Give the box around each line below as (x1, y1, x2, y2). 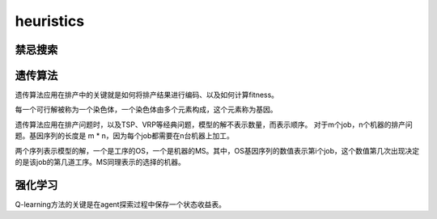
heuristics (15, 12, 85, 30)
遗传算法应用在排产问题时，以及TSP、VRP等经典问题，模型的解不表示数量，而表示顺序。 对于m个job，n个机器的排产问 (15, 120, 413, 129)
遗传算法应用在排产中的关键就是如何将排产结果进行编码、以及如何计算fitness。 (15, 90, 279, 100)
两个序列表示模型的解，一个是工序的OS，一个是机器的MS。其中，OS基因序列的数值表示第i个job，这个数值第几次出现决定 (15, 145, 420, 155)
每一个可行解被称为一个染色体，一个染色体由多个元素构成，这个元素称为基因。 (15, 105, 278, 115)
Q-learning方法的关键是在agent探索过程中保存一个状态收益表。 (15, 199, 227, 209)
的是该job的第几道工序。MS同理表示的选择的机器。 (15, 158, 185, 167)
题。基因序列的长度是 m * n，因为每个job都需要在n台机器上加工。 (15, 131, 234, 141)
